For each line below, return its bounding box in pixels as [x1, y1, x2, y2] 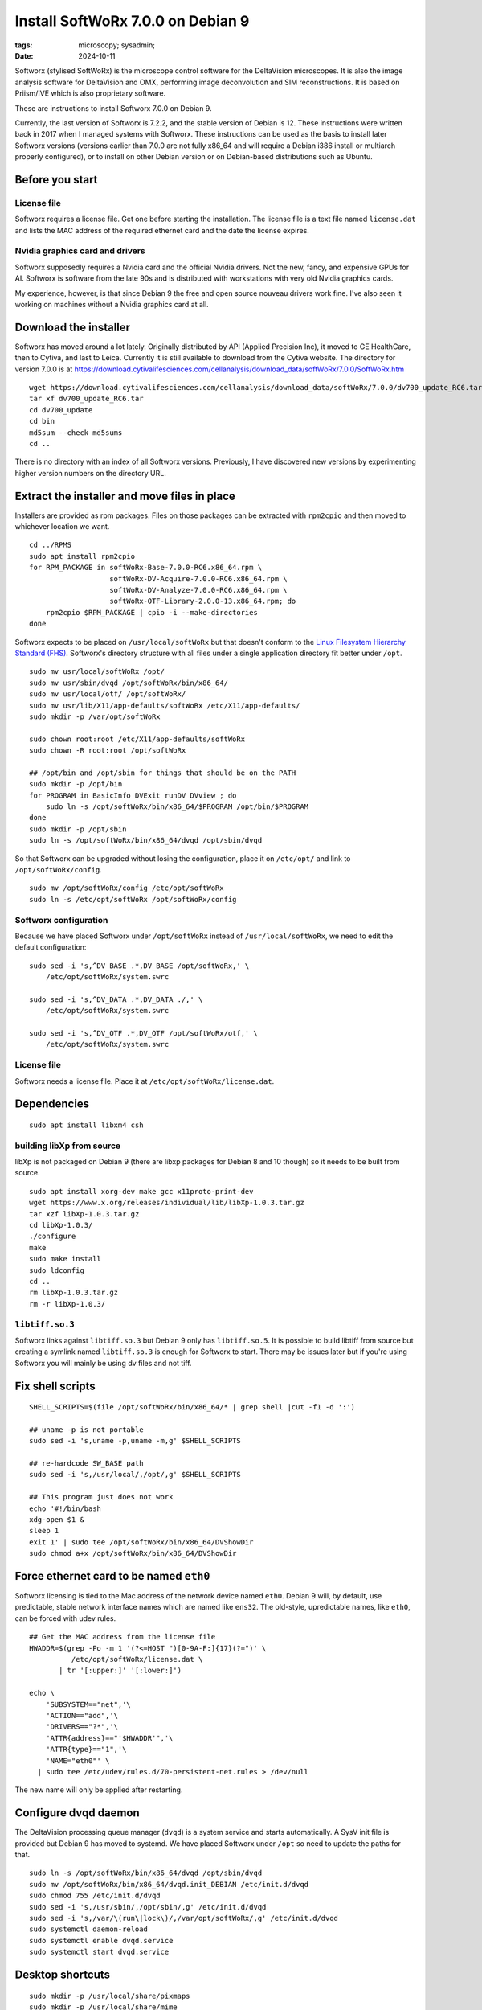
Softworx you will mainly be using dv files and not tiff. [14, 1358, 192, 1368]
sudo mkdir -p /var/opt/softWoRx [29, 712, 161, 721]
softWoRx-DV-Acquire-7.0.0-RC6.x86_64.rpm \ [109, 574, 288, 583]
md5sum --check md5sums [29, 428, 123, 437]
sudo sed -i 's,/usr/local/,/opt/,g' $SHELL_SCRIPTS [29, 1470, 241, 1479]
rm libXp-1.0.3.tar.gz [29, 1288, 119, 1298]
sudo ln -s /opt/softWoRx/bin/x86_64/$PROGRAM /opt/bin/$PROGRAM [45, 802, 309, 811]
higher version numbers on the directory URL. [14, 468, 166, 478]
